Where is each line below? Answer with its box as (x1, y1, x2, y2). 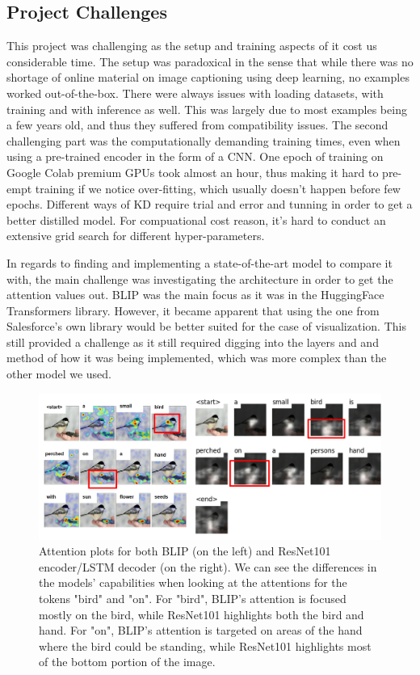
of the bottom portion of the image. (39, 653, 216, 670)
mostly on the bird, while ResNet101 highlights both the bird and (39, 605, 364, 622)
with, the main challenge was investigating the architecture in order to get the (6, 270, 393, 287)
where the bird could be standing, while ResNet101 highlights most (39, 637, 372, 654)
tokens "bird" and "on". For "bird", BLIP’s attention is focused (39, 589, 346, 606)
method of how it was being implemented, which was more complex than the (6, 349, 387, 366)
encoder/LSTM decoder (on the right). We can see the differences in (39, 558, 377, 575)
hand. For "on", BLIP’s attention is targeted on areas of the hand (39, 622, 363, 639)
